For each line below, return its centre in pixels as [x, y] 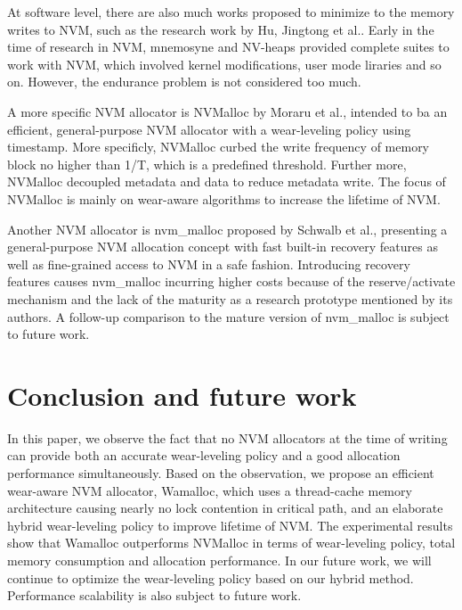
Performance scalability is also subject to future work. [154, 595]
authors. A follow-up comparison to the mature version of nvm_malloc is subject [228, 316]
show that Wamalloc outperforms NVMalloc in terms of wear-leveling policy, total [231, 543]
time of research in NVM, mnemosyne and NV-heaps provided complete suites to [228, 47]
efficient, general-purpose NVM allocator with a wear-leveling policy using [209, 129]
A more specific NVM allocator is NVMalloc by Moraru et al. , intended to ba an [227, 111]
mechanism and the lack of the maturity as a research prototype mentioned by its [230, 298]
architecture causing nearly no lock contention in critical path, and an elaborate [225, 508]
